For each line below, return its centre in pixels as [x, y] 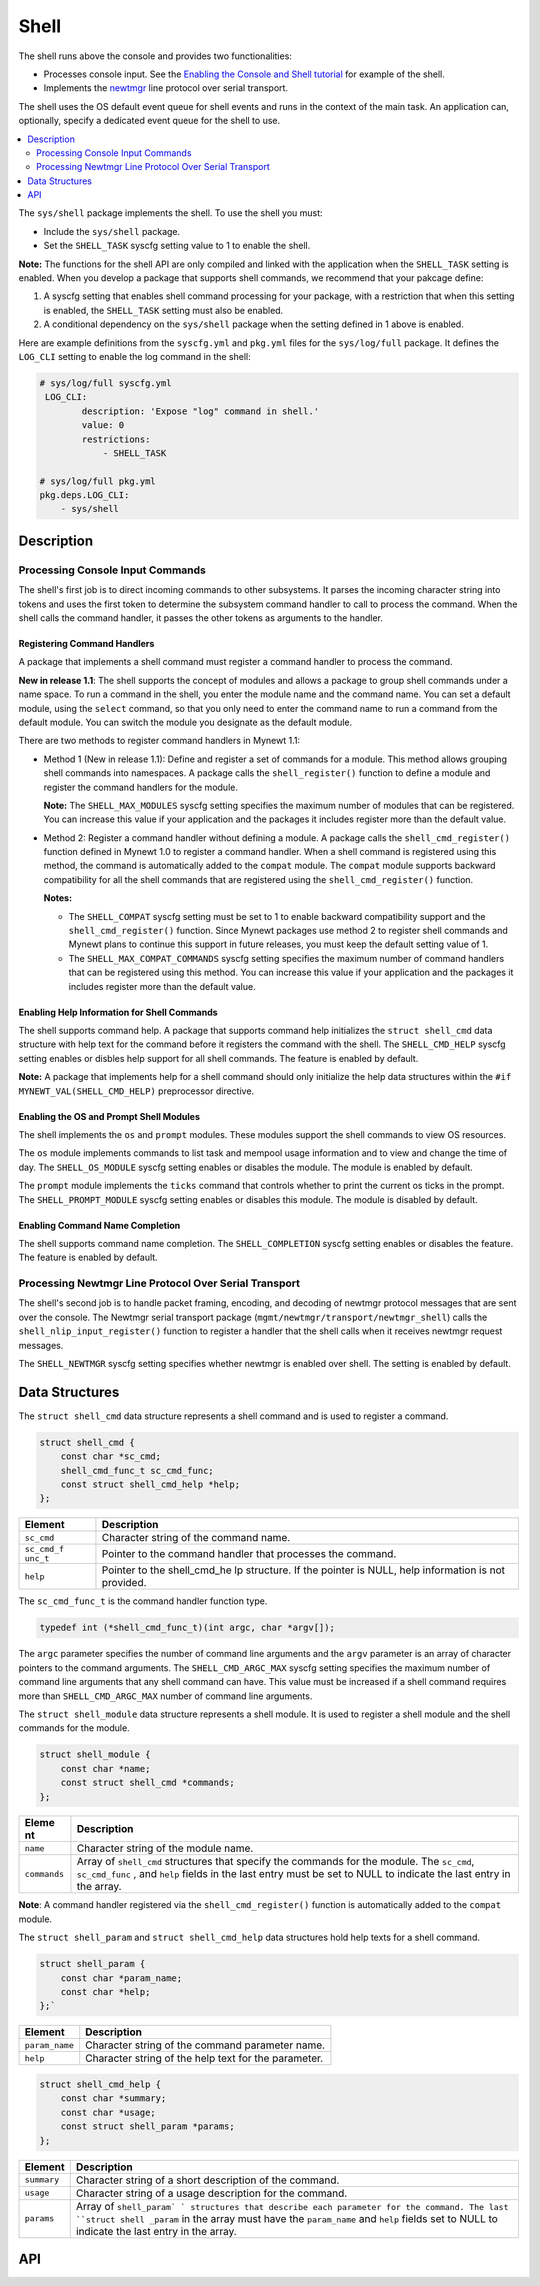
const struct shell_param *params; [147, 2126]
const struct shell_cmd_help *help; [150, 1484]
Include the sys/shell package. [112, 231]
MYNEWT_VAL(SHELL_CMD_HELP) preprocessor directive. [136, 1091]
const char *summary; [113, 2098]
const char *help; [105, 1992]
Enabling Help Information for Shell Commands [118, 1012]
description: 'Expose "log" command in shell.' [200, 411]
